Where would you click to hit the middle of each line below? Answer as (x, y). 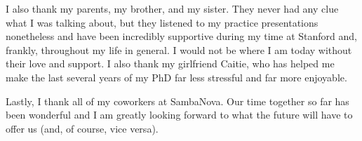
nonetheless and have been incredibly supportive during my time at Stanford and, (181, 36)
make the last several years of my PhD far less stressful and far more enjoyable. (176, 77)
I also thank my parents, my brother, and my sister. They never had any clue (172, 8)
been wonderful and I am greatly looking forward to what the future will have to (179, 115)
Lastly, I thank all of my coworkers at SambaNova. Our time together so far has (177, 101)
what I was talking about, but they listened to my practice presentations (162, 22)
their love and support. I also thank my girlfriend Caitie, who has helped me (170, 63)
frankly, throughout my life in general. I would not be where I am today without (179, 49)
